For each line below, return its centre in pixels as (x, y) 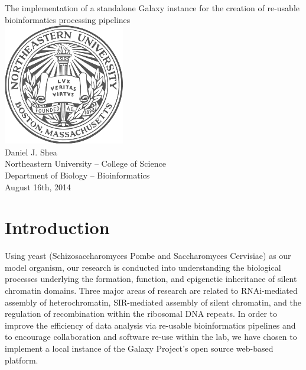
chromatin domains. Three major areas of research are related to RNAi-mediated (151, 291)
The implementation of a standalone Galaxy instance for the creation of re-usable (152, 8)
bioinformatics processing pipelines (68, 19)
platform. (22, 360)
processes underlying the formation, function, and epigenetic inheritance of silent (151, 279)
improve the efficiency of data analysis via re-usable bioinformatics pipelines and (150, 325)
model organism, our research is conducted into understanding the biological (143, 267)
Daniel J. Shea (31, 152)
